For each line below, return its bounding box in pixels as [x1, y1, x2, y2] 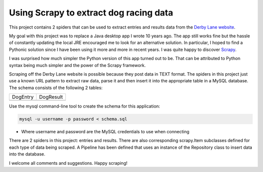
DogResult [39, 94, 63, 100]
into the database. [9, 151, 46, 157]
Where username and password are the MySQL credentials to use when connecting [21, 129, 189, 135]
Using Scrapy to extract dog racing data [9, 7, 173, 18]
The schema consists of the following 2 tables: [9, 85, 103, 91]
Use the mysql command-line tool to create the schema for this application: [9, 103, 160, 109]
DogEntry [12, 94, 34, 100]
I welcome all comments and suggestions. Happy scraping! [9, 160, 128, 166]
